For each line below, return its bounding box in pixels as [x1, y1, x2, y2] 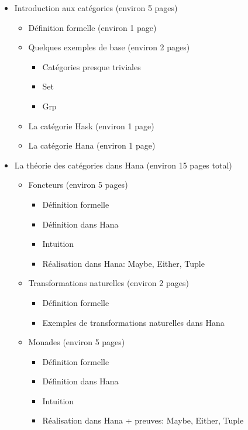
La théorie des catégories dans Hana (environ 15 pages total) [14, 159, 232, 171]
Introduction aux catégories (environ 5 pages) [14, 2, 178, 13]
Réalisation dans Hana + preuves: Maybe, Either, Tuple [42, 414, 244, 426]
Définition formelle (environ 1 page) [28, 21, 157, 33]
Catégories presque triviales [42, 60, 141, 73]
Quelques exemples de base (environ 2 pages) [28, 41, 190, 53]
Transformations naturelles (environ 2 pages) [28, 277, 189, 289]
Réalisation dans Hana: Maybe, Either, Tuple [42, 257, 205, 269]
